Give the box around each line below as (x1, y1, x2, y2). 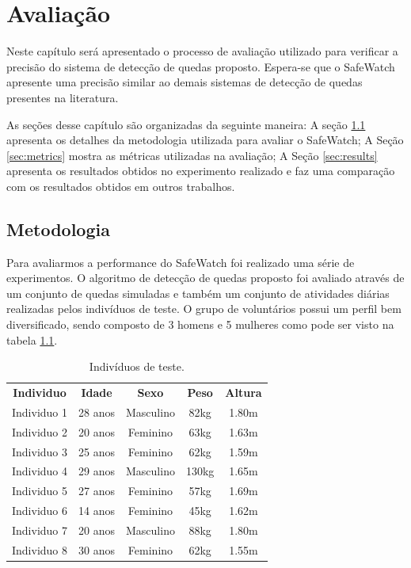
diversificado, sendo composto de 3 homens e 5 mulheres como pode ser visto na (6, 316, 394, 333)
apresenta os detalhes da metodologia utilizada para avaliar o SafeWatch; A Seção (6, 132, 404, 148)
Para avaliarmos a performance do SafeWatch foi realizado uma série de (6, 254, 355, 270)
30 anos (78, 541, 115, 558)
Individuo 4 (12, 463, 68, 479)
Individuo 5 (12, 482, 68, 499)
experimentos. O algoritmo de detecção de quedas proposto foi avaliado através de (6, 269, 405, 286)
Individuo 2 (12, 423, 68, 440)
